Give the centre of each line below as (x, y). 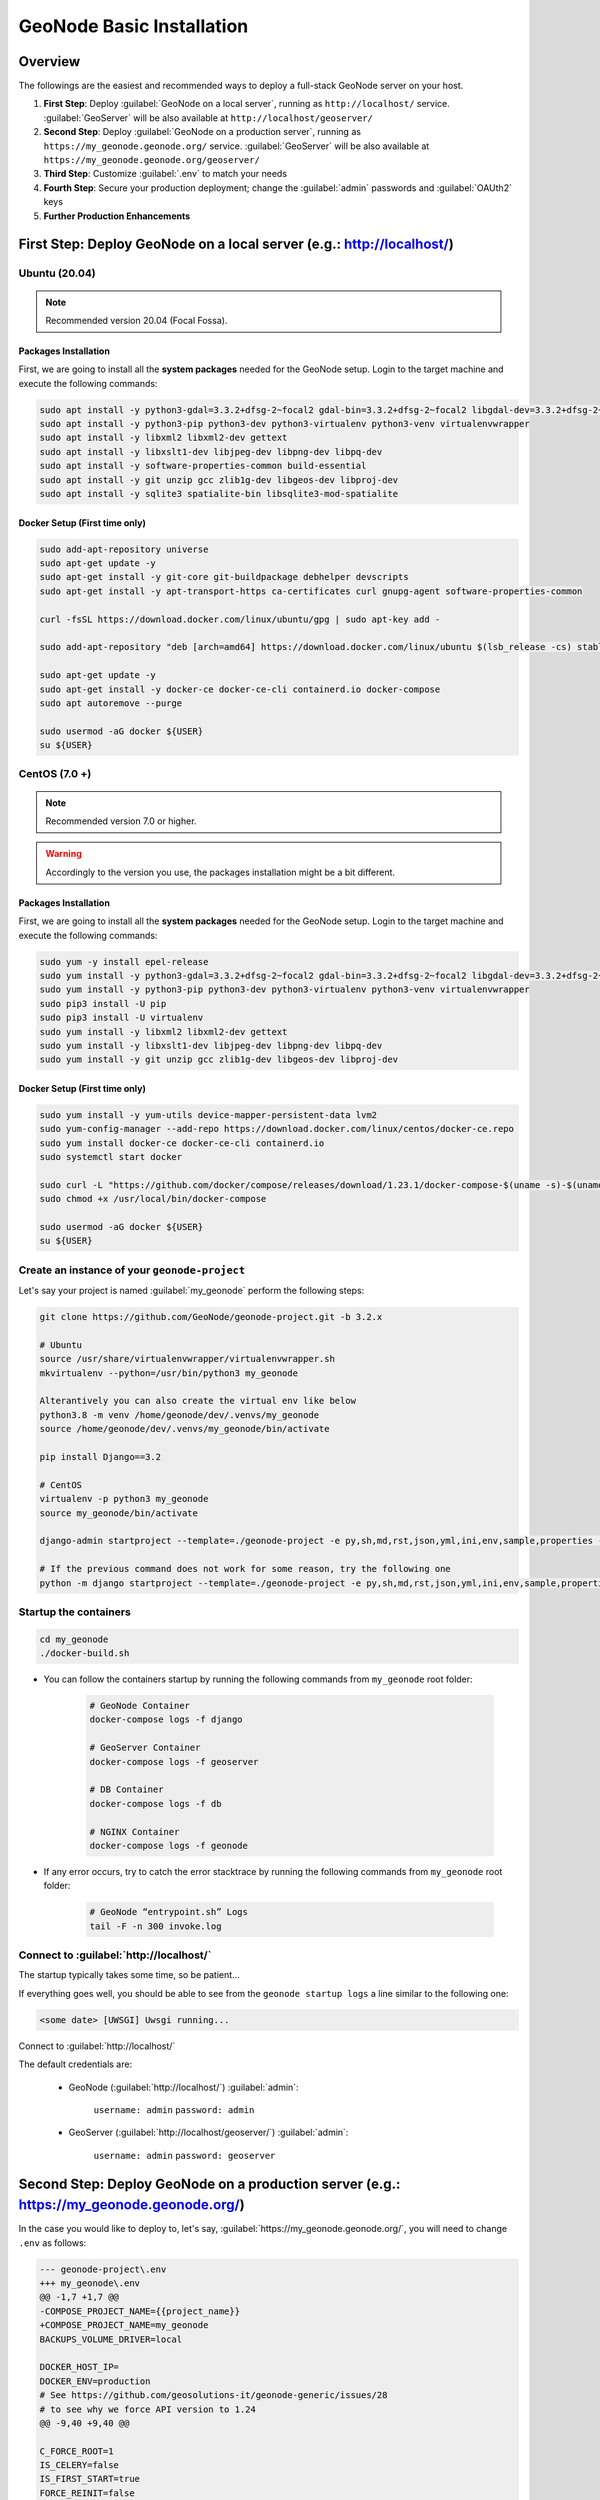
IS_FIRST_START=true (89, 2479)
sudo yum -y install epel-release (124, 961)
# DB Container (126, 1789)
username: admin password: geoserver (184, 2155)
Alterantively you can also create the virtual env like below (198, 1401)
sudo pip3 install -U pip (103, 1003)
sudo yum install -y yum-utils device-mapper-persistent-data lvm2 (208, 1114)
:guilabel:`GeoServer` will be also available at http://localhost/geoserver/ (208, 117)
